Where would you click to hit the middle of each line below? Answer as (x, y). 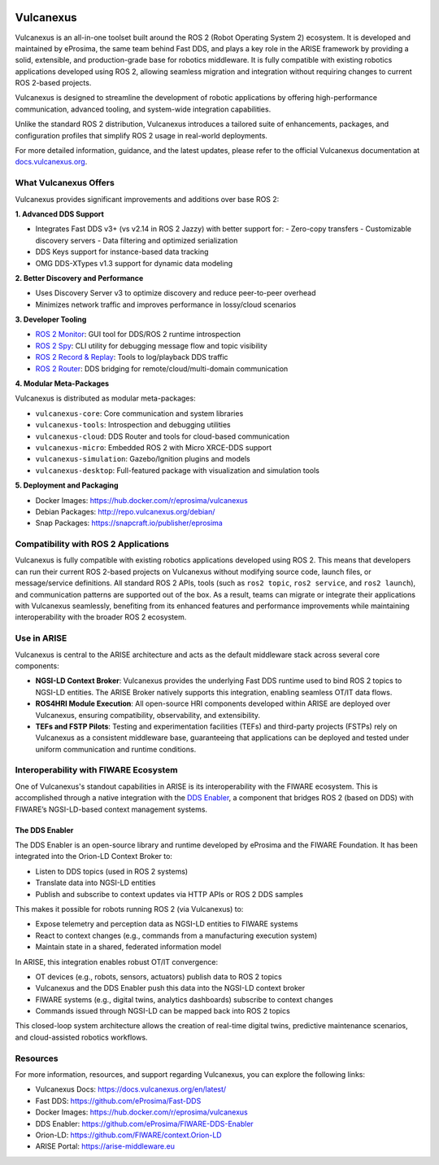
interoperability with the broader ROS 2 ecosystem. (101, 617)
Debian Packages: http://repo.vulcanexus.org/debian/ (125, 511)
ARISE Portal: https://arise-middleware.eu (105, 1146)
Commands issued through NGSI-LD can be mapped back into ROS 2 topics (163, 1011)
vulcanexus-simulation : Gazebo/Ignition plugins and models (143, 459)
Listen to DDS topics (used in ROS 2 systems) (112, 871)
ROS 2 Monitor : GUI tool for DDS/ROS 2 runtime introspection (138, 335)
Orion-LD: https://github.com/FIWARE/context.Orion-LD (129, 1135)
